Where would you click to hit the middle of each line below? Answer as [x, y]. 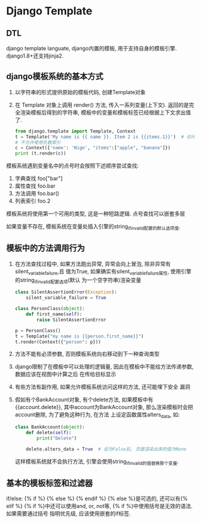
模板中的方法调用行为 [45, 248]
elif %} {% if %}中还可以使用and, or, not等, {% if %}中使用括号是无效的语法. [100, 506]
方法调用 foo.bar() [37, 194]
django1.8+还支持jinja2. [35, 56]
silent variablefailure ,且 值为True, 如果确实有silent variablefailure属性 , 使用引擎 [103, 272]
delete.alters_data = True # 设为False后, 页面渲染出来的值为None [106, 449]
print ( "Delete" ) [57, 438]
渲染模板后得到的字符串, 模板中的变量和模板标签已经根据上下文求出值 [106, 112]
